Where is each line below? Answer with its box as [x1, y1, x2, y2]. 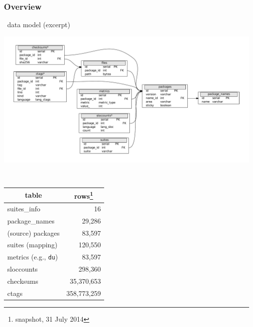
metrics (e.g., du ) [7, 252, 58, 262]
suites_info [7, 203, 40, 213]
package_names [7, 215, 54, 225]
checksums [7, 276, 38, 286]
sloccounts [7, 264, 38, 274]
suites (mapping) [7, 240, 57, 250]
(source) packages [7, 227, 60, 238]
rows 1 [74, 189, 93, 201]
